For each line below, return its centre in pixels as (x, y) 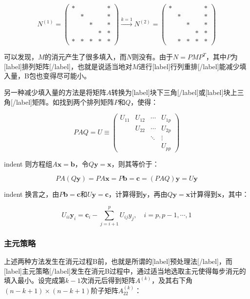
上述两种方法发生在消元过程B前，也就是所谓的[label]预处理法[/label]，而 (118, 261)
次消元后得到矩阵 (108, 280)
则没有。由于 (152, 57)
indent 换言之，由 (32, 194)
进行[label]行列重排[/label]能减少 (189, 66)
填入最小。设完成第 (35, 280)
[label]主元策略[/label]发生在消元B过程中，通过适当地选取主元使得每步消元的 (125, 271)
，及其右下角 (172, 280)
